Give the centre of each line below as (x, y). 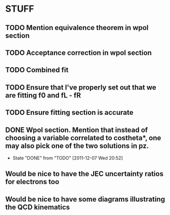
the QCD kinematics (38, 207)
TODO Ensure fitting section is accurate (69, 113)
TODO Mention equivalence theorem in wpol (77, 28)
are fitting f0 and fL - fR (43, 95)
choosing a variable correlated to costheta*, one (83, 138)
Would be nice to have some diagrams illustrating (85, 199)
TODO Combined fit (37, 70)
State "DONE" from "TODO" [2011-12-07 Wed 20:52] (68, 158)
